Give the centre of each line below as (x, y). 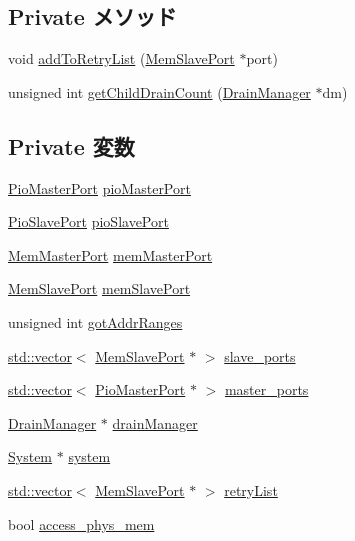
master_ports (266, 389)
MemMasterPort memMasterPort (110, 254)
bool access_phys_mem (81, 523)
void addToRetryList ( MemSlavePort (121, 58)
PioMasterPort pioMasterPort (99, 187)
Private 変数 (71, 145)
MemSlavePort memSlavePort (99, 288)
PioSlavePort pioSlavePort (88, 221)
